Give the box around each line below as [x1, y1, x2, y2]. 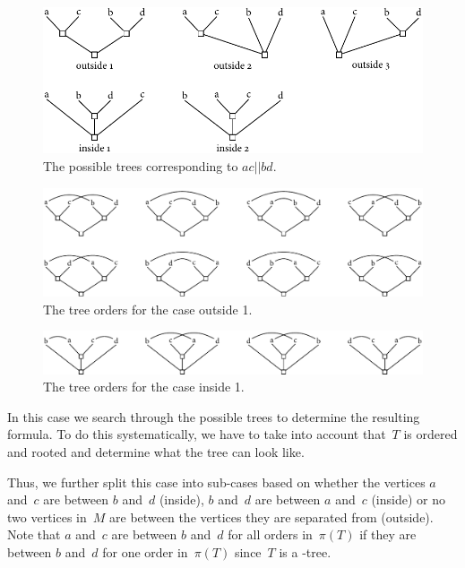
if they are [359, 525, 417, 544]
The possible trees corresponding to [43, 157, 238, 176]
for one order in [102, 542, 188, 561]
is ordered [403, 425, 458, 443]
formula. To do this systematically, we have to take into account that [7, 425, 386, 443]
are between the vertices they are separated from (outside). [109, 507, 434, 526]
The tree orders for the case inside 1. [43, 377, 245, 396]
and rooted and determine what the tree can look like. [7, 442, 305, 460]
